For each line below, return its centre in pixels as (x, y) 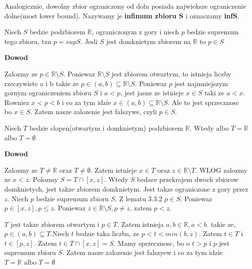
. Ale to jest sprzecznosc (204, 102)
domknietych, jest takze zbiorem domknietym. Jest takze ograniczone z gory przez (126, 188)
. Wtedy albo (209, 127)
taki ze (214, 93)
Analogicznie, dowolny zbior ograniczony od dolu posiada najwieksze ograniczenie (125, 6)
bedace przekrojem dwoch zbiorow (188, 179)
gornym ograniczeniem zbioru (48, 93)
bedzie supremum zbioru (72, 198)
